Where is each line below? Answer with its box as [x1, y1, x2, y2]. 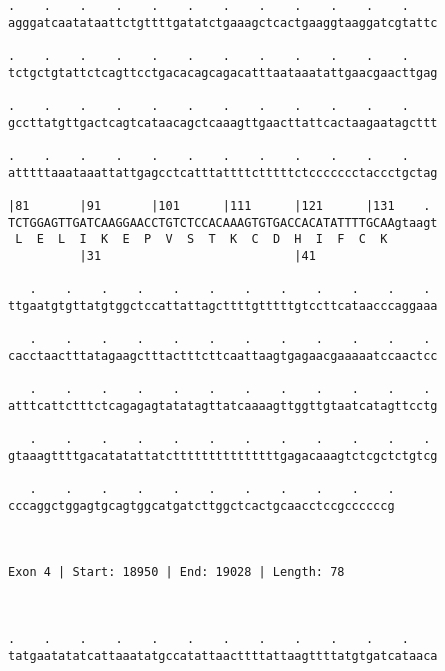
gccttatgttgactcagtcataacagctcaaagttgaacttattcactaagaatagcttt [8, 115, 438, 130]
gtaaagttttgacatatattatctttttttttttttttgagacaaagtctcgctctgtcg [8, 448, 438, 463]
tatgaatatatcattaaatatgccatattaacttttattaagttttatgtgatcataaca [8, 648, 438, 663]
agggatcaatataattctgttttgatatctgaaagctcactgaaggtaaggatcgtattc [8, 15, 438, 30]
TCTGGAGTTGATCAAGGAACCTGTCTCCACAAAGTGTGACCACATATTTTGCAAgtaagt [8, 215, 438, 230]
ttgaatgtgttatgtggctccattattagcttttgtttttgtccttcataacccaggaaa [8, 298, 438, 313]
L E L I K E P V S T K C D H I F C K [15, 232, 388, 247]
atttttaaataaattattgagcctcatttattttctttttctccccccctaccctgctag [8, 165, 438, 180]
